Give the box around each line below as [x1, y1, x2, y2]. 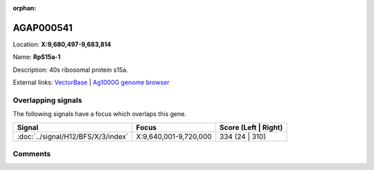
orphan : [12, 4, 37, 12]
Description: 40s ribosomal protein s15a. [12, 66, 128, 74]
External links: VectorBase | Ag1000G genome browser [12, 78, 170, 86]
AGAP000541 [12, 21, 73, 34]
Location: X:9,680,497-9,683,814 [12, 40, 112, 48]
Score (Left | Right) [219, 122, 283, 132]
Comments [12, 149, 51, 158]
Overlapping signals [12, 95, 82, 105]
